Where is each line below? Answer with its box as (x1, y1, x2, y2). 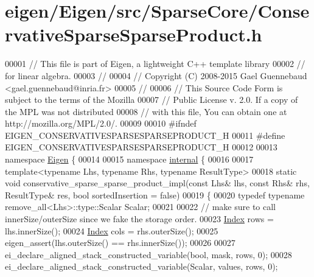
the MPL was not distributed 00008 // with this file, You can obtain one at (5, 105, 287, 117)
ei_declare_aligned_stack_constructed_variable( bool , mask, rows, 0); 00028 (5, 248, 292, 261)
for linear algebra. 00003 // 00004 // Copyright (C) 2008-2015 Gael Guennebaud (5, 69, 307, 82)
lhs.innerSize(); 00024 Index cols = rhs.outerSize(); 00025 (5, 224, 218, 237)
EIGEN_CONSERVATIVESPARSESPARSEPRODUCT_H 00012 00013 (5, 141, 277, 153)
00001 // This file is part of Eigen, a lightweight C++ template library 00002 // (5, 57, 305, 70)
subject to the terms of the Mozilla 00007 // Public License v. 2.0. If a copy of (5, 93, 298, 106)
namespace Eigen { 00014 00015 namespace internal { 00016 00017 (5, 153, 254, 166)
